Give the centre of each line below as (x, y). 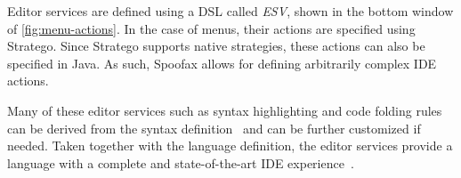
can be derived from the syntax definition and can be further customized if (214, 128)
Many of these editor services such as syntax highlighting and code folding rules (225, 110)
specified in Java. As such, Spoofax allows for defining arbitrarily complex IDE (222, 63)
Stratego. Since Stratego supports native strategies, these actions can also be (216, 46)
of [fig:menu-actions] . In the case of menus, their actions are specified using (211, 28)
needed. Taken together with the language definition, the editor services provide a (230, 146)
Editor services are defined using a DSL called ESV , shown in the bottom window (230, 11)
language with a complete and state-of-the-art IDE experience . (181, 162)
